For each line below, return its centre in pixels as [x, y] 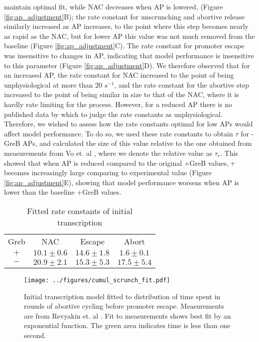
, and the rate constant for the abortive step [182, 84]
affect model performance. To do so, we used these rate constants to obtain [119, 133]
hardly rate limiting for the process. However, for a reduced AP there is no [118, 104]
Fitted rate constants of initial [80, 211]
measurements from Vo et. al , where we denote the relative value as [108, 153]
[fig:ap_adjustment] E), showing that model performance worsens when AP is [122, 182]
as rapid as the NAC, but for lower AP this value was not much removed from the [129, 36]
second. [35, 335]
